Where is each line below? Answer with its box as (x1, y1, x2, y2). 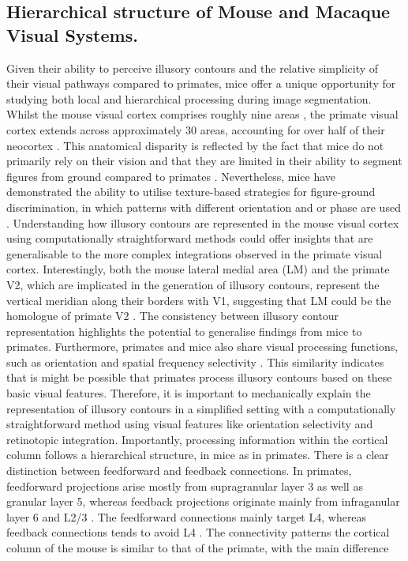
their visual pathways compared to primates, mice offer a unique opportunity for (6, 75, 396, 92)
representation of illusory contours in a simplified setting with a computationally (6, 400, 396, 416)
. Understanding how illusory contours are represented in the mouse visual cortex (6, 214, 399, 231)
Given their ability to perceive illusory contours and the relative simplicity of (6, 59, 379, 76)
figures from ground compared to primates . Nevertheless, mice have (6, 168, 336, 184)
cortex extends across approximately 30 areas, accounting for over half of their (6, 121, 385, 137)
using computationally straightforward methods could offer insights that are (6, 230, 373, 247)
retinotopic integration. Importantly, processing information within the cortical (6, 431, 388, 447)
